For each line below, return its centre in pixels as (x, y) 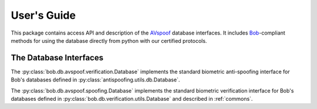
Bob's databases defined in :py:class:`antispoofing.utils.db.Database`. (95, 80)
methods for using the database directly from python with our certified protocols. (109, 40)
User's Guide (43, 15)
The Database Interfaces (57, 58)
